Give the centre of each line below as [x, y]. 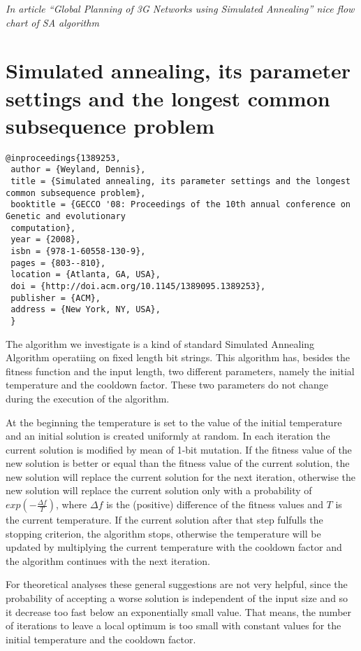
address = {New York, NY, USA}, [86, 310]
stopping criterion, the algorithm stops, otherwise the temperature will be [163, 533]
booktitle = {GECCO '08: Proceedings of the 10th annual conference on [180, 205]
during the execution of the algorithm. [88, 398]
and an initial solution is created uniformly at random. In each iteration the [168, 436]
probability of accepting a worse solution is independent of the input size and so [177, 598]
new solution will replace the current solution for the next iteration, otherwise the [180, 476]
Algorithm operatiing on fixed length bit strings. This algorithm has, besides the [178, 357]
